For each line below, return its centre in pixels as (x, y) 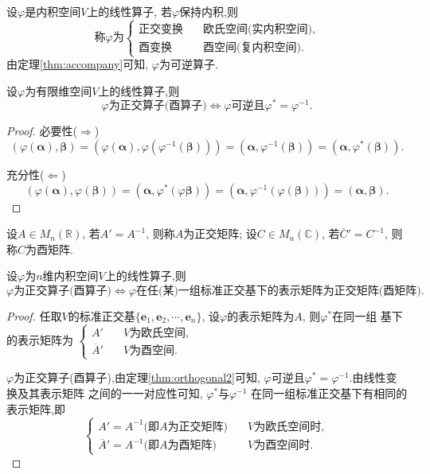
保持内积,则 (209, 11)
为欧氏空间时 (288, 427)
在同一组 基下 (367, 315)
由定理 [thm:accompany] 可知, (78, 64)
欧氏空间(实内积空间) (258, 29)
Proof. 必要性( (42, 131)
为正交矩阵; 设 (220, 233)
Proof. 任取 (34, 315)
